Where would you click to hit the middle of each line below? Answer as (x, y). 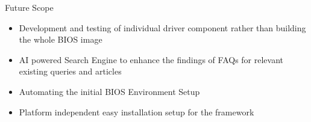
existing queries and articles (70, 71)
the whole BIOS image (61, 39)
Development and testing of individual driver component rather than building (162, 27)
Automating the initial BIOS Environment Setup (109, 91)
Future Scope (29, 7)
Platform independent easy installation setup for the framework (137, 111)
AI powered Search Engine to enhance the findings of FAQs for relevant (151, 59)
